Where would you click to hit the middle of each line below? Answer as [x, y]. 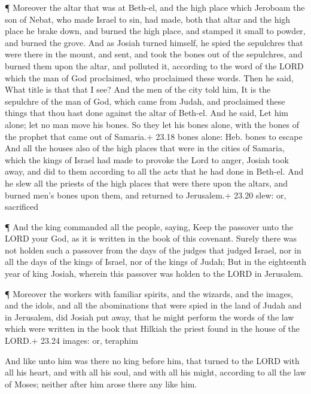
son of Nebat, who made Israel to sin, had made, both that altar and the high [148, 19]
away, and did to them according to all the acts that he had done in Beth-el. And [154, 171]
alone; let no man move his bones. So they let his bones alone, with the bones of [152, 124]
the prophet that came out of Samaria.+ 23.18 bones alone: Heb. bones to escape [154, 136]
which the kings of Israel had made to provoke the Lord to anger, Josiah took [147, 159]
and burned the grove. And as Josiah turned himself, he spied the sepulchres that [154, 42]
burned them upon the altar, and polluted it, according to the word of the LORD [154, 65]
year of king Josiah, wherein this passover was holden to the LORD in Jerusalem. [154, 274]
